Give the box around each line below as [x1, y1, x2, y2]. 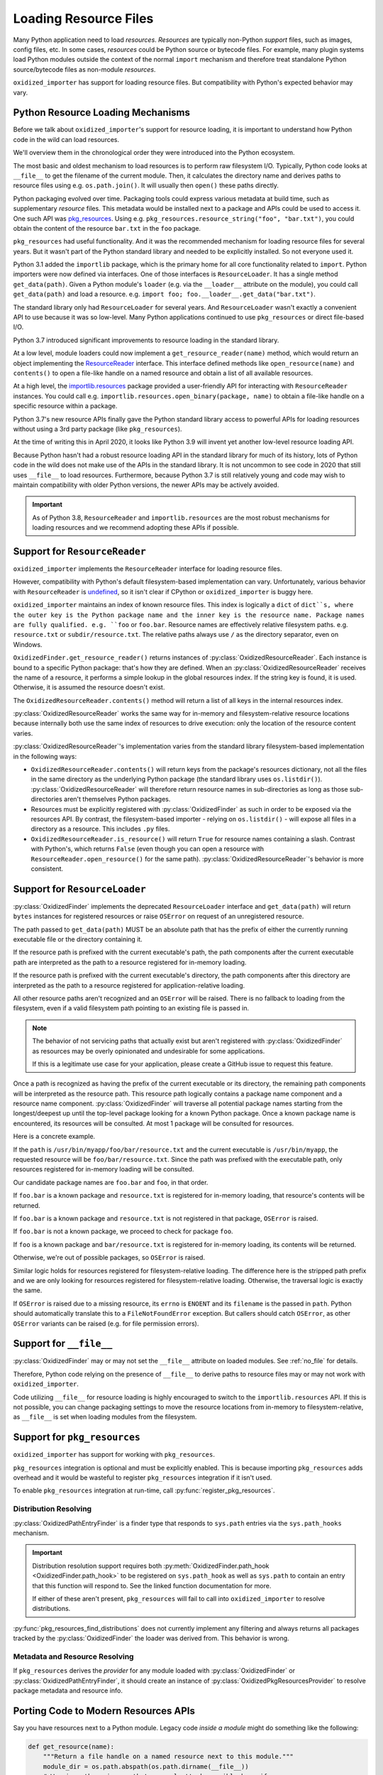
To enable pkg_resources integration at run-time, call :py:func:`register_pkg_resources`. [13, 1486, 276, 1495]
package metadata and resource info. [13, 1686, 123, 1695]
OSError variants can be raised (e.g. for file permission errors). [13, 1319, 199, 1328]
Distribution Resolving [13, 1504, 92, 1514]
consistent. [30, 864, 64, 873]
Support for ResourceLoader [13, 883, 147, 895]
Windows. [13, 640, 43, 649]
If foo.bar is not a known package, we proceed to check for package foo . [13, 1227, 233, 1235]
